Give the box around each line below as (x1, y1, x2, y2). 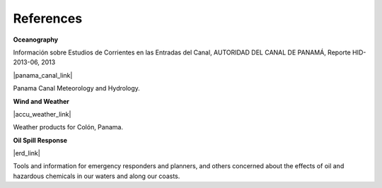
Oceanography (13, 35, 59, 44)
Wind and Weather (13, 97, 70, 105)
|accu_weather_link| (13, 110, 71, 118)
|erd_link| (13, 149, 40, 158)
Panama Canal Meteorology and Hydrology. (13, 84, 141, 93)
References (13, 11, 83, 26)
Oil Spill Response (13, 136, 67, 144)
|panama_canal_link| (13, 71, 73, 79)
